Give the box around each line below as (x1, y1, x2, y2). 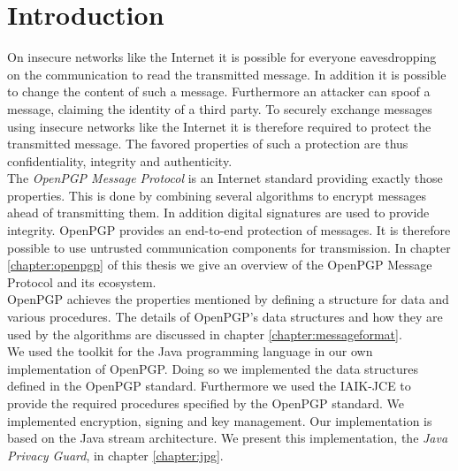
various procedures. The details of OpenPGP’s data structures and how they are (7, 308, 443, 326)
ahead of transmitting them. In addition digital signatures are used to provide (7, 203, 430, 222)
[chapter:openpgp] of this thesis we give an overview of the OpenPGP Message (7, 255, 432, 274)
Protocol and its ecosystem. (7, 272, 156, 291)
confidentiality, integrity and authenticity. (7, 151, 233, 170)
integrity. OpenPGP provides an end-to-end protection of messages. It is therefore (7, 221, 451, 239)
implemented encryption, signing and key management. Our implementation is (7, 411, 432, 429)
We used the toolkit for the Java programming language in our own (7, 342, 373, 361)
